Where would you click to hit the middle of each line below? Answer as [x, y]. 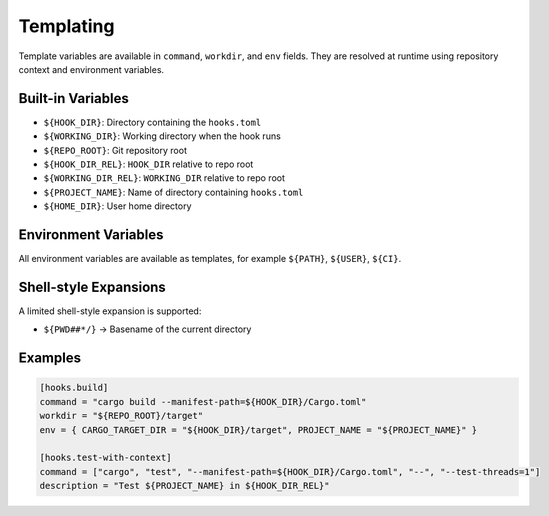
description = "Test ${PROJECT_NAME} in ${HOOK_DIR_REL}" [184, 486]
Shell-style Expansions [92, 286]
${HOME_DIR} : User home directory [117, 206]
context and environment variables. [91, 69]
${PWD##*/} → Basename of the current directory [147, 329]
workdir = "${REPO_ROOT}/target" [121, 416]
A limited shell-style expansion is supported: [110, 311]
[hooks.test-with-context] [105, 458]
